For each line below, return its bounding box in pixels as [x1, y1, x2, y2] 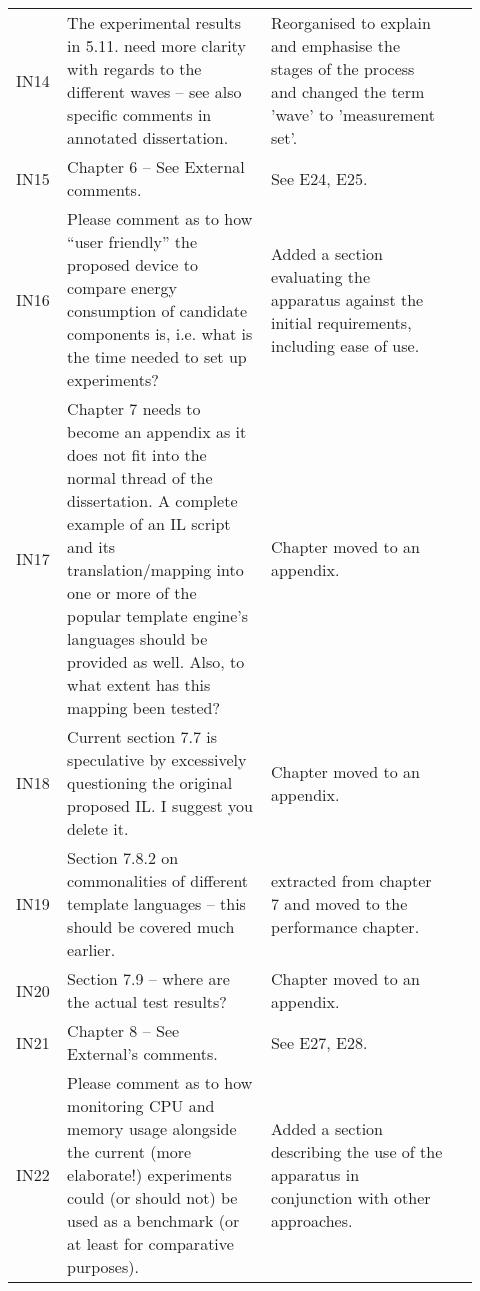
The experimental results [67, 11, 242, 34]
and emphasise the [270, 34, 400, 57]
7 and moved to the [270, 892, 408, 915]
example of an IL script [67, 512, 231, 535]
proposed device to [67, 253, 198, 276]
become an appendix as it [67, 420, 247, 443]
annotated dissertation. [67, 126, 229, 149]
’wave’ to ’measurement [270, 103, 436, 126]
